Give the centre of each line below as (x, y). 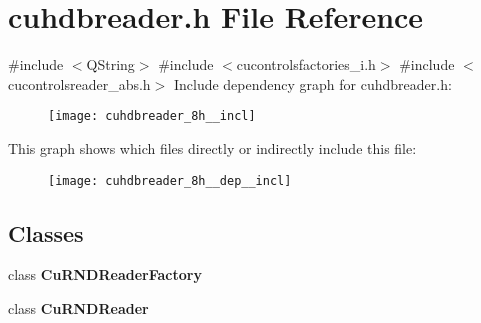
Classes (46, 232)
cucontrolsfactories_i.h (306, 64)
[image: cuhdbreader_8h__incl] (152, 116)
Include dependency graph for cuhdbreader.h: (312, 83)
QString (110, 64)
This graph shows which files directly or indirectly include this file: (212, 147)
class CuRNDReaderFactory (105, 274)
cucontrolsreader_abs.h (79, 83)
